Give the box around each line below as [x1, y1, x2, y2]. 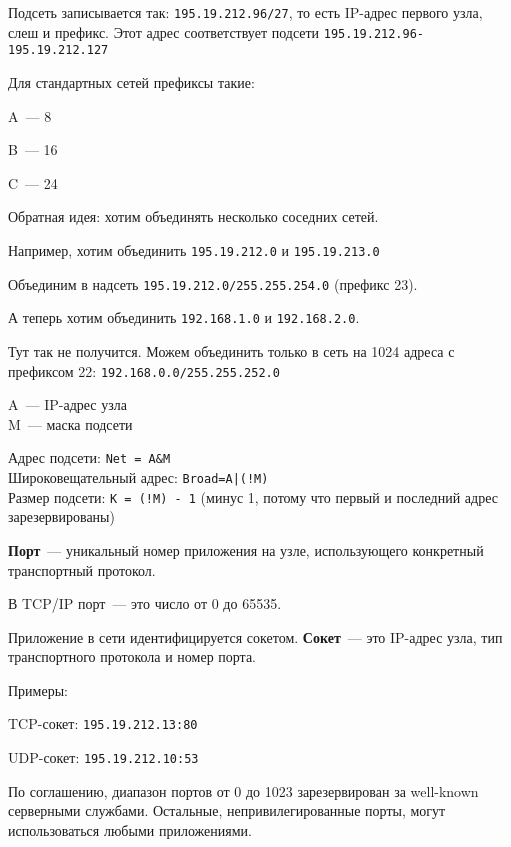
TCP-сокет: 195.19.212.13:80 [8, 713, 198, 734]
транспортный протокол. [8, 559, 156, 580]
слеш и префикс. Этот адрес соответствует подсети [8, 21, 320, 42]
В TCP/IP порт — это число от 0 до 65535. [8, 593, 282, 614]
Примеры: [8, 679, 68, 700]
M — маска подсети [8, 413, 133, 434]
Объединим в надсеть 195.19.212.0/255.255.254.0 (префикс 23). [8, 273, 418, 294]
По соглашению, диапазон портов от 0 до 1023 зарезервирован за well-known [8, 780, 479, 801]
